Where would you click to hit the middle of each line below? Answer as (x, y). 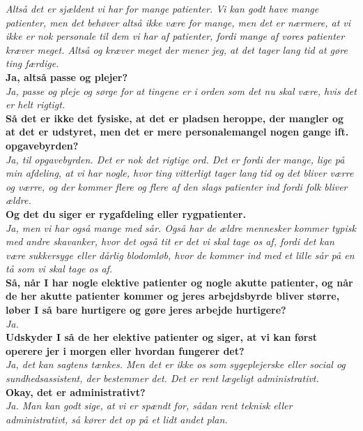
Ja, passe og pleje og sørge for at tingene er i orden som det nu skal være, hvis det (181, 90)
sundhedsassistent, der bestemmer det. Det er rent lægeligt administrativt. (162, 378)
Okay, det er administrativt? (76, 392)
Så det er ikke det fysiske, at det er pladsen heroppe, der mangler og (175, 118)
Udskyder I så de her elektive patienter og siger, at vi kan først (162, 337)
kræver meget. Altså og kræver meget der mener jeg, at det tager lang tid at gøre (177, 49)
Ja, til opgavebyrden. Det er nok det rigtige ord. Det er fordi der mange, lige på (175, 159)
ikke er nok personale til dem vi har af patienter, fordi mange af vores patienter (175, 36)
